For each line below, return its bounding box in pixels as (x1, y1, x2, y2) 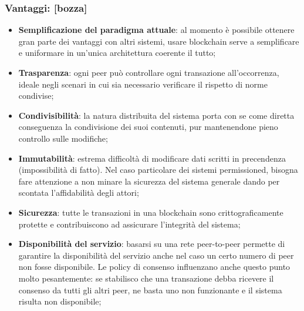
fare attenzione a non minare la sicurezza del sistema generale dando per (18, 175, 280, 187)
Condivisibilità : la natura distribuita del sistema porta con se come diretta (18, 109, 295, 121)
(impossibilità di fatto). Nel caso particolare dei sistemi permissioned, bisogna (18, 163, 298, 176)
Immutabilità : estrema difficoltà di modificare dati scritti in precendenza (18, 152, 286, 164)
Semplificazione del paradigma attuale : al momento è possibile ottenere (18, 24, 295, 36)
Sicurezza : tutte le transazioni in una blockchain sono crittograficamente (18, 206, 283, 218)
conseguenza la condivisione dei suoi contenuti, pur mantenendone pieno (18, 121, 278, 133)
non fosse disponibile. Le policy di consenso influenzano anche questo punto (18, 260, 291, 273)
